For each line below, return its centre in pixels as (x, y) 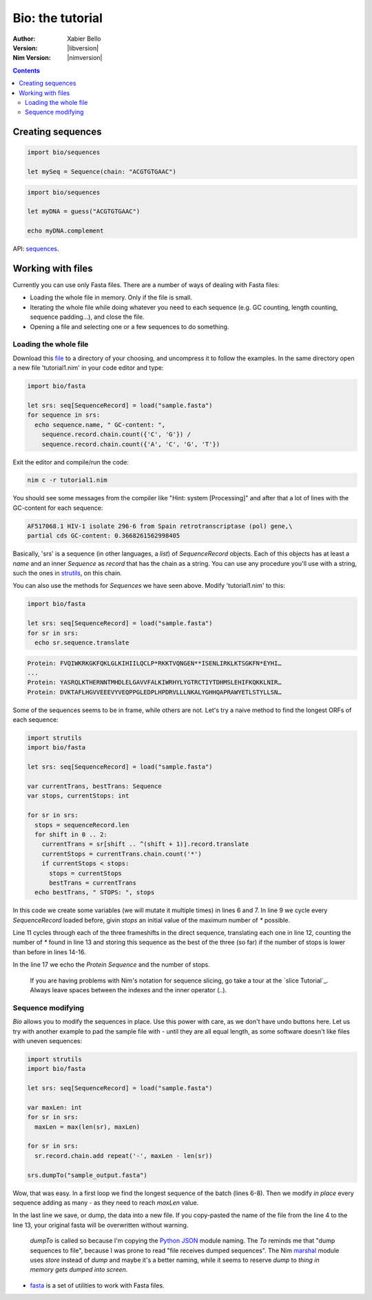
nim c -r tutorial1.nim (68, 480)
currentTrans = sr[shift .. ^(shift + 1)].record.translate (145, 844)
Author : (24, 39)
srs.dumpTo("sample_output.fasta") (87, 1175)
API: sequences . (36, 249)
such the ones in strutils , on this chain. (67, 573)
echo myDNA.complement (65, 231)
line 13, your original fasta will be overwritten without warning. (101, 1225)
